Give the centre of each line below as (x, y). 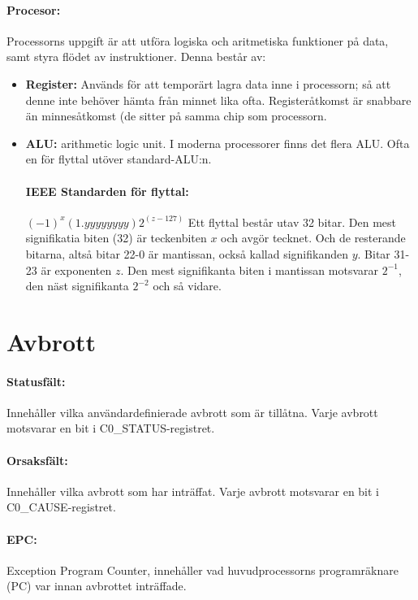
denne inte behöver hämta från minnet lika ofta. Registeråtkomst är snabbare (218, 100)
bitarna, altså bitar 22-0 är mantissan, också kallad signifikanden (187, 253)
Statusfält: (36, 381)
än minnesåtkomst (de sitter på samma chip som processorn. (176, 116)
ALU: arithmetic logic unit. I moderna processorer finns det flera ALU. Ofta (218, 143)
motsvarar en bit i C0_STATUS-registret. (111, 428)
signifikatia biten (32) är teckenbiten (116, 238)
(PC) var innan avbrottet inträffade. (97, 586)
